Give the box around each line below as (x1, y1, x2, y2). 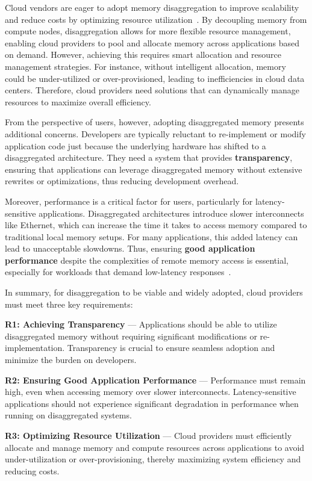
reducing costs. (5, 464, 60, 477)
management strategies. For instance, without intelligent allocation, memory (5, 60, 286, 72)
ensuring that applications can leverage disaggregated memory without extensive (5, 163, 302, 175)
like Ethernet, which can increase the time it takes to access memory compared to (5, 219, 307, 231)
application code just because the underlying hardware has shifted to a (5, 139, 266, 152)
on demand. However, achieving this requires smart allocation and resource (5, 48, 282, 61)
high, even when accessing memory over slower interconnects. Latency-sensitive (5, 385, 296, 398)
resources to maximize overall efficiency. (5, 95, 151, 108)
